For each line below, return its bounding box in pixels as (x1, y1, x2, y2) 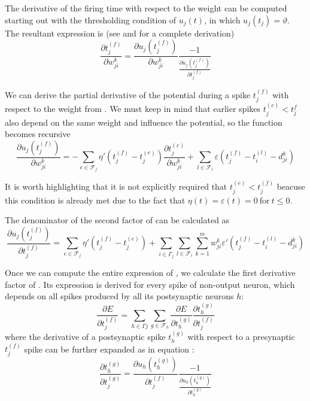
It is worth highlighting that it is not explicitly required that (5, 180, 227, 193)
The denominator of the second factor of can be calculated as (5, 214, 230, 226)
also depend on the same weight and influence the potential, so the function (5, 116, 282, 128)
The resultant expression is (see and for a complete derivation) (5, 26, 235, 39)
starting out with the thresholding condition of (5, 13, 177, 26)
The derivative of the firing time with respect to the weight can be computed (5, 2, 287, 14)
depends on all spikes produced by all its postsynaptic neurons (5, 290, 234, 302)
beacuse (276, 180, 305, 193)
